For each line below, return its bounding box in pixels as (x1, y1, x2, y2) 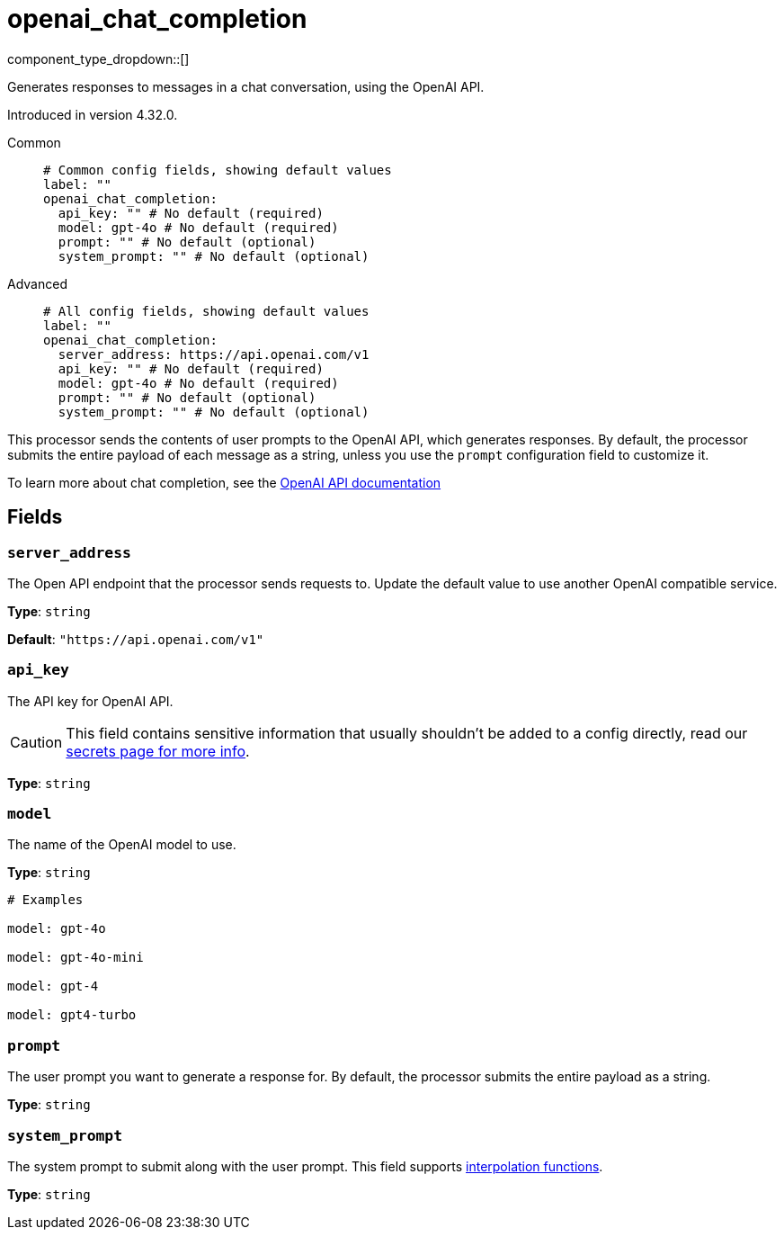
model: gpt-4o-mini (7, 950, 144, 965)
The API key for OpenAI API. (7, 693, 174, 709)
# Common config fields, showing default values (43, 162, 392, 177)
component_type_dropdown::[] (7, 50, 190, 67)
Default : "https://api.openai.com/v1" (7, 631, 264, 647)
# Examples (7, 892, 84, 908)
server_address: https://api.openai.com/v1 (58, 346, 370, 362)
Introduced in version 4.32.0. (7, 106, 178, 122)
